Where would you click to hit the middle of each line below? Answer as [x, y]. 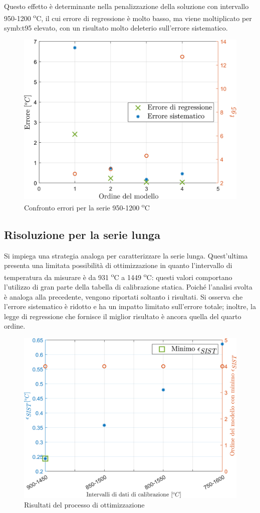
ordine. [15, 326]
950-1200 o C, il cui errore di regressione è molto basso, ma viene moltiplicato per [128, 17]
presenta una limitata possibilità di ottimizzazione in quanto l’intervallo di [118, 265]
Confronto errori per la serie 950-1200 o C [87, 207]
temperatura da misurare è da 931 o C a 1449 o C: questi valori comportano [118, 276]
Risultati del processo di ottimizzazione [84, 505]
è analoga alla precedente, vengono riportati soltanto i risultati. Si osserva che [123, 296]
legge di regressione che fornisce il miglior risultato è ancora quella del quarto [123, 316]
